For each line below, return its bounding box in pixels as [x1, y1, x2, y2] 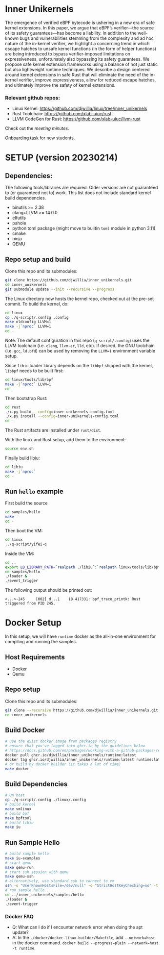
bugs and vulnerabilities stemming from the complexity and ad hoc [19, 35, 154, 41]
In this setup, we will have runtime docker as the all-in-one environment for [5, 633, 156, 639]
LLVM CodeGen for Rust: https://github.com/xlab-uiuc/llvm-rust [12, 116, 141, 122]
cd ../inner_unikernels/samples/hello [5, 892, 84, 897]
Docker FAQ [5, 913, 34, 920]
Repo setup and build [5, 255, 71, 263]
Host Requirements [5, 653, 65, 661]
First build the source [5, 500, 48, 506]
